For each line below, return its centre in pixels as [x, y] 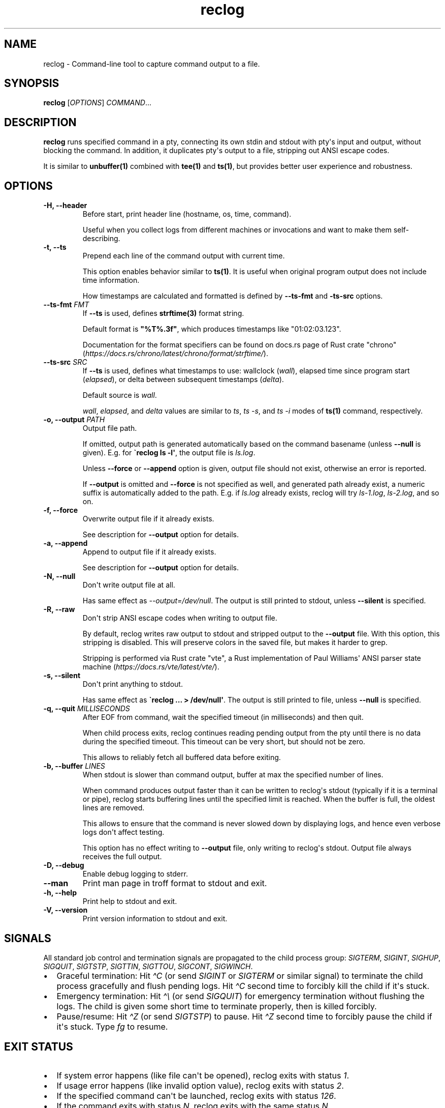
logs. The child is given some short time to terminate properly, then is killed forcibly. [217, 1006]
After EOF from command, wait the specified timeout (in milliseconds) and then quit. [223, 717]
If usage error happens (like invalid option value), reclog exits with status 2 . [200, 1085]
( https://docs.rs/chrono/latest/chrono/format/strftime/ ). [175, 354]
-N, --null [59, 576]
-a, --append [66, 543]
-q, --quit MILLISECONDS [87, 709]
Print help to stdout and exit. [130, 901]
